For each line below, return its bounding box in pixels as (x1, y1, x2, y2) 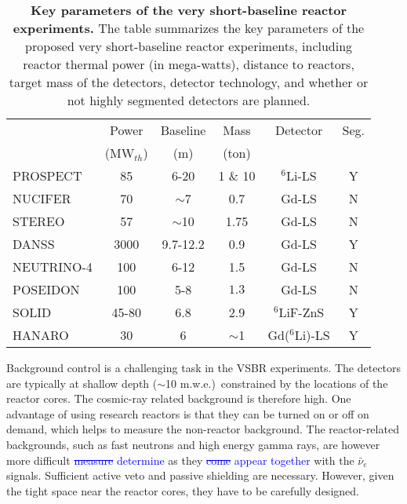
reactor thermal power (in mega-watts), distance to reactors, (23, 55, 354, 73)
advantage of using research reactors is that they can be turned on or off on (6, 405, 369, 422)
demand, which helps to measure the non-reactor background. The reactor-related (6, 421, 399, 437)
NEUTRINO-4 (13, 257, 93, 276)
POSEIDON (13, 280, 80, 298)
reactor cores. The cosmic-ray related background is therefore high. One (6, 390, 351, 407)
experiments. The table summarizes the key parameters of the (13, 19, 365, 37)
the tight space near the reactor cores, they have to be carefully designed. (6, 482, 359, 499)
